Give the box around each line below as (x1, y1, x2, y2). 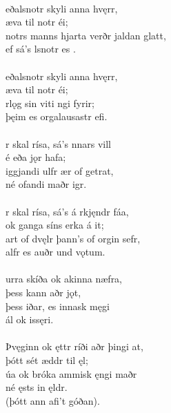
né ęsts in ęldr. (6, 380, 68, 394)
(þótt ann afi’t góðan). (6, 393, 100, 407)
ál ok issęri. (6, 312, 54, 327)
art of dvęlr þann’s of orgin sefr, (6, 231, 141, 245)
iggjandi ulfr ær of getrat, (6, 163, 114, 177)
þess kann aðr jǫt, (6, 285, 81, 300)
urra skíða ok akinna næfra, (6, 271, 123, 286)
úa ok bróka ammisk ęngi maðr (6, 366, 137, 381)
